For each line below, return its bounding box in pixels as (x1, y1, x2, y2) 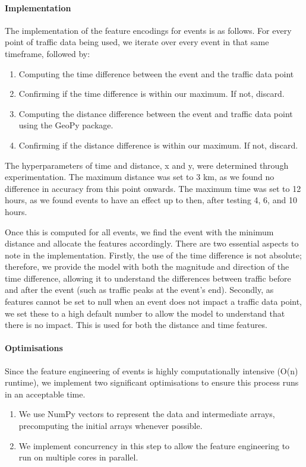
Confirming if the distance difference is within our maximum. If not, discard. (18, 138, 298, 151)
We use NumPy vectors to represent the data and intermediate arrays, (18, 408, 275, 420)
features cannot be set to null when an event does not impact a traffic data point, (5, 295, 302, 308)
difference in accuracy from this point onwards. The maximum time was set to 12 (5, 182, 301, 194)
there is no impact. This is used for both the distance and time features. (5, 318, 267, 331)
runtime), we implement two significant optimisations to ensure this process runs (5, 376, 299, 389)
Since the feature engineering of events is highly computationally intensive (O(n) (5, 364, 298, 377)
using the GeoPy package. (18, 119, 113, 131)
